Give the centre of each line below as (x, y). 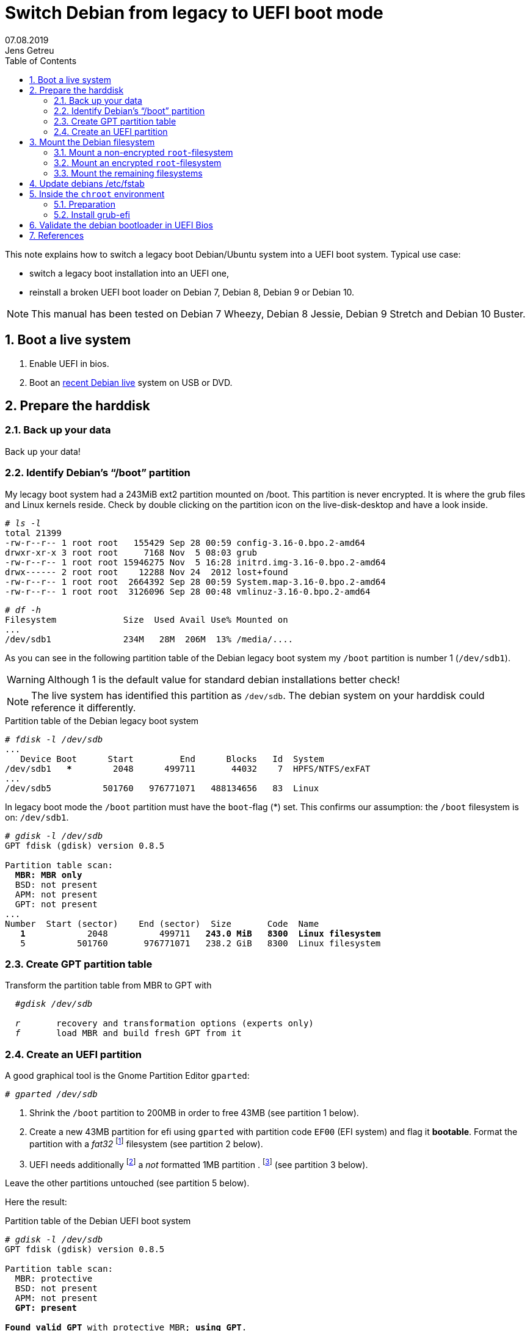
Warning (26, 679)
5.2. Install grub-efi (92, 214)
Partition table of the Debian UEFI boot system (98, 1221)
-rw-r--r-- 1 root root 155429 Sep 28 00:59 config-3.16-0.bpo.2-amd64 (185, 542)
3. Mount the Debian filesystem (92, 142)
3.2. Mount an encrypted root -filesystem (138, 162)
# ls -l (23, 523)
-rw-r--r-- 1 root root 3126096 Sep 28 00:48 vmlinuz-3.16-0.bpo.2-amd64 (188, 591)
